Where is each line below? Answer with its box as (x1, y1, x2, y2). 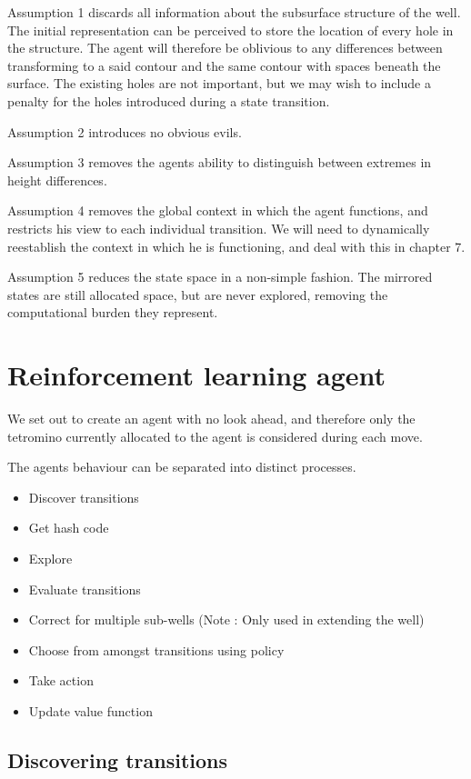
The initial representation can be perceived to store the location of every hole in (7, 20, 454, 39)
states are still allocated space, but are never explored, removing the (7, 285, 388, 304)
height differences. (7, 170, 107, 189)
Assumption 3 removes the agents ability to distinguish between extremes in (7, 153, 432, 172)
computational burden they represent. (7, 303, 218, 322)
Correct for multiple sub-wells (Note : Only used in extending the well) (28, 610, 425, 629)
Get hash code (28, 518, 109, 537)
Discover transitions (28, 487, 139, 506)
